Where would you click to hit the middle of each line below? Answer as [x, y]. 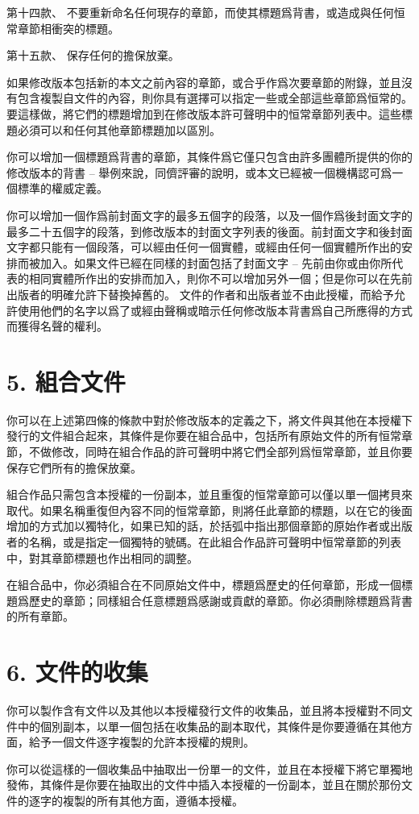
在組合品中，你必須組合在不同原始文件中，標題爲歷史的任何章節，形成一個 [204, 585]
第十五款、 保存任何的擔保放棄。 [93, 55]
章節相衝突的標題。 [68, 28]
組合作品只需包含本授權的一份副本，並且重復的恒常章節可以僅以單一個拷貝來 [209, 494]
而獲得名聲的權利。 [57, 326]
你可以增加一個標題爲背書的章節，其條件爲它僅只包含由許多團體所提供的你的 [209, 157]
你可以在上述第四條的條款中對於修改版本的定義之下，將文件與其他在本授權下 [209, 419]
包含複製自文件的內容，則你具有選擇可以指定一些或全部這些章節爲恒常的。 [215, 98]
